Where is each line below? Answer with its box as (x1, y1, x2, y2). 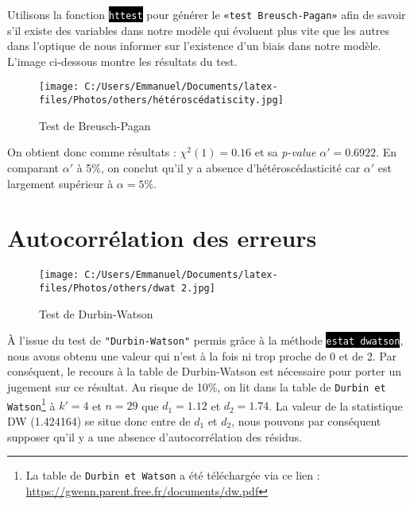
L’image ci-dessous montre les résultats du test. (7, 52, 238, 69)
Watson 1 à (7, 395, 56, 414)
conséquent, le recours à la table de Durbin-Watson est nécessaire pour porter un (7, 363, 401, 380)
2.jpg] (180, 282, 215, 294)
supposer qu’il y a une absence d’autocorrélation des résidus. (7, 428, 302, 445)
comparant (7, 159, 59, 175)
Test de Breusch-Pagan (39, 117, 151, 133)
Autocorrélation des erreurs (7, 222, 317, 254)
